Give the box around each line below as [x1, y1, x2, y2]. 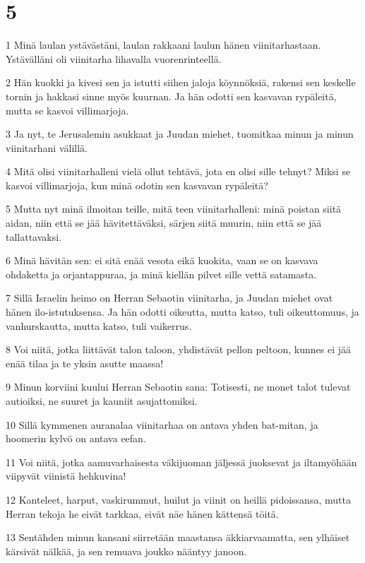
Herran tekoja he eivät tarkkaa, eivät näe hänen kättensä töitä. [6, 506, 279, 521]
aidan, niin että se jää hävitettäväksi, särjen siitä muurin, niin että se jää [6, 215, 322, 230]
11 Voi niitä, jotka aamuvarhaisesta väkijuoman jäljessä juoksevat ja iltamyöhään [6, 454, 357, 469]
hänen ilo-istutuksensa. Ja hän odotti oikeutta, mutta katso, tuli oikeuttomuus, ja [6, 304, 359, 319]
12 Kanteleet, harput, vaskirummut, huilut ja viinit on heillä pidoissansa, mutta [6, 492, 351, 506]
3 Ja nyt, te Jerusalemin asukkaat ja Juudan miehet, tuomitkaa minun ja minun [6, 126, 354, 141]
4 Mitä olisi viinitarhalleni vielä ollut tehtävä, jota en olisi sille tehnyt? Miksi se [6, 164, 351, 179]
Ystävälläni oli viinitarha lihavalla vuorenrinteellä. [6, 51, 222, 66]
